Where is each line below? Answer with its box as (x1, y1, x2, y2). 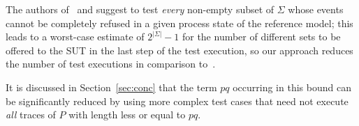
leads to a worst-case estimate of (6, 29, 145, 44)
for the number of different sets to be (182, 29, 341, 44)
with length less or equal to (68, 107, 186, 122)
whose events (288, 2, 344, 16)
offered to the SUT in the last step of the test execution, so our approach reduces (6, 42, 353, 57)
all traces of (6, 107, 56, 122)
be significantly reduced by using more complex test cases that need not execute (6, 93, 349, 108)
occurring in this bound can (233, 79, 351, 94)
